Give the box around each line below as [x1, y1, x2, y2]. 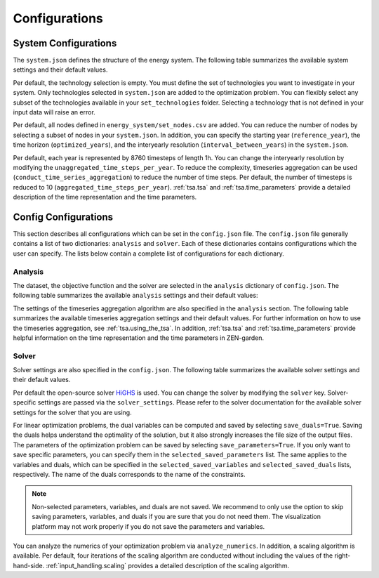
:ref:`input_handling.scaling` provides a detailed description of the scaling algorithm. [46, 561, 290, 570]
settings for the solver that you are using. [13, 408, 133, 416]
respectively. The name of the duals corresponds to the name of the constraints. [13, 470, 246, 478]
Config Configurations [13, 211, 114, 223]
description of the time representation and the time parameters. [13, 193, 197, 202]
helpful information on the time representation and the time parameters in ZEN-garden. [13, 334, 265, 342]
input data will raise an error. [13, 108, 96, 117]
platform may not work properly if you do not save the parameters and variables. [32, 522, 265, 530]
